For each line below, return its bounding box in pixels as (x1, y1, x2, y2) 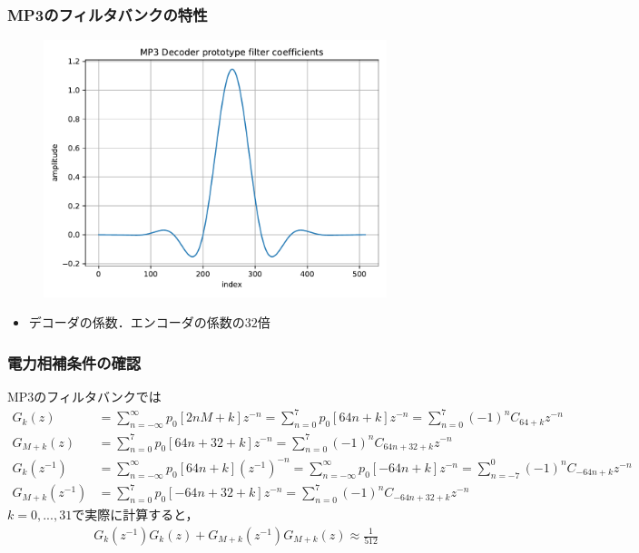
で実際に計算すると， (72, 505, 199, 524)
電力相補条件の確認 (7, 351, 142, 374)
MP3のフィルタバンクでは (7, 387, 162, 406)
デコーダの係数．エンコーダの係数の (28, 313, 245, 332)
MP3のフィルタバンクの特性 (7, 3, 208, 25)
